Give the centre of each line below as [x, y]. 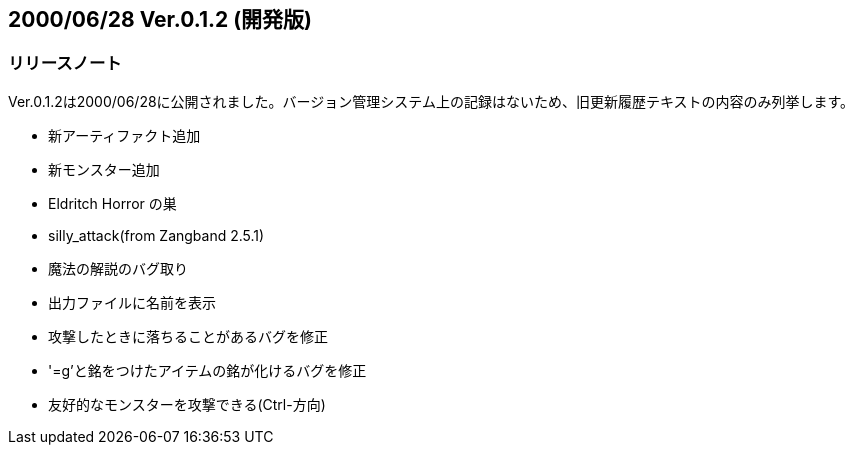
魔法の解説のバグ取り [118, 268]
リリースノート [65, 63]
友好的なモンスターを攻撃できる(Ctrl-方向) [187, 404]
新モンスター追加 [104, 169]
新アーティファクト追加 [124, 135]
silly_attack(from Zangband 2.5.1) [156, 235]
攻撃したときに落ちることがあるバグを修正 [188, 336]
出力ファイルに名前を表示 [132, 302]
